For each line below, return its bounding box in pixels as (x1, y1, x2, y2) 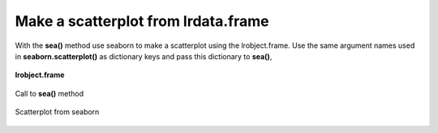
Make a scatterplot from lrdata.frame (15, 12, 269, 30)
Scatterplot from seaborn (15, 107, 100, 117)
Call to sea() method (15, 88, 84, 98)
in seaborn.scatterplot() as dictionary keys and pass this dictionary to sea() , (15, 51, 273, 61)
